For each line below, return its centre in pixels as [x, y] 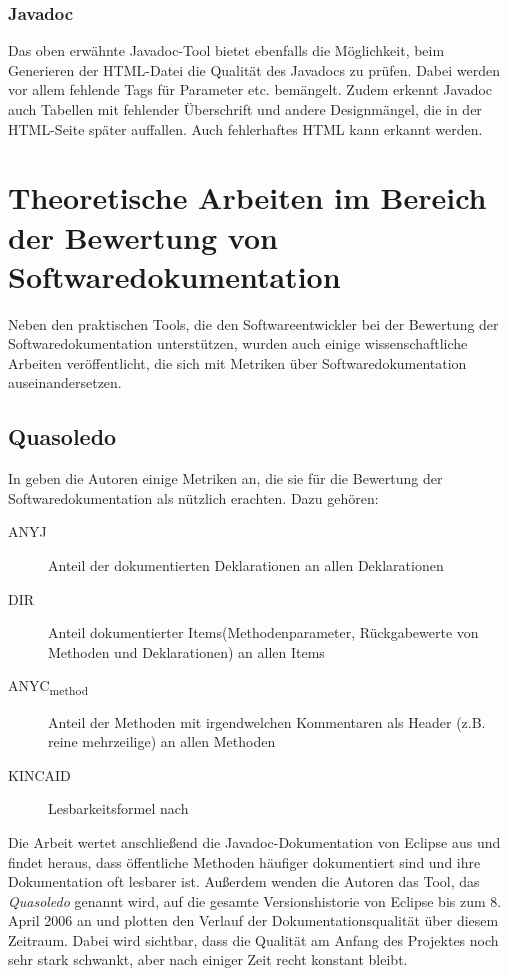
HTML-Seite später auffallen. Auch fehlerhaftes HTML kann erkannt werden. [245, 128]
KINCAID [39, 774]
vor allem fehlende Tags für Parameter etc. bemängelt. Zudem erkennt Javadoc [250, 89]
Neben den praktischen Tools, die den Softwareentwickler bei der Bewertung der [253, 323]
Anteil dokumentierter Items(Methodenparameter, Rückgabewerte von [263, 632]
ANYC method [48, 687]
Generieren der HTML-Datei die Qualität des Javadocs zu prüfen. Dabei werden [254, 69]
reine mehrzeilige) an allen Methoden [162, 741]
